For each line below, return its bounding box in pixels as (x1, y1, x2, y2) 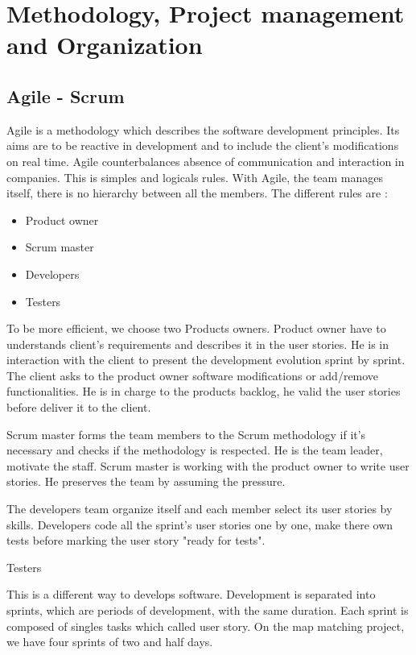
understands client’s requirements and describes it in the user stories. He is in (6, 335, 389, 352)
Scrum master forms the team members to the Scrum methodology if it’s (6, 425, 366, 442)
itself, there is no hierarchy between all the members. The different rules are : (6, 184, 388, 201)
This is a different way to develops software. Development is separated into (6, 586, 376, 603)
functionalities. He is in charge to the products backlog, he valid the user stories (6, 383, 401, 400)
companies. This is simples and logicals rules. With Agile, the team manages (6, 168, 384, 185)
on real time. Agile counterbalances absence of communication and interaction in (6, 152, 405, 169)
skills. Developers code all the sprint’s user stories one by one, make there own (6, 516, 393, 533)
